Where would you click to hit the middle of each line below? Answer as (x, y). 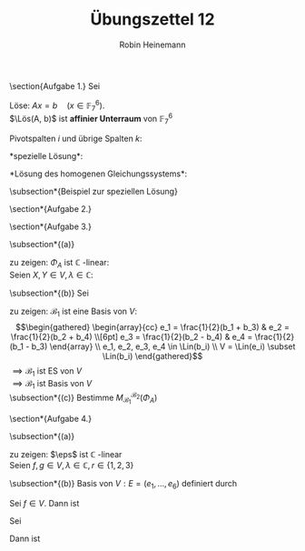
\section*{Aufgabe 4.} (51, 418)
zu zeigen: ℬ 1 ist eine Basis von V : (74, 312)
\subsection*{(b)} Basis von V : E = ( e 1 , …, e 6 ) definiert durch (123, 484)
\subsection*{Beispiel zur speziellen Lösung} (94, 191)
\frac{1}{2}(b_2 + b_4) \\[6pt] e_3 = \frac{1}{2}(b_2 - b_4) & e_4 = (132, 337)
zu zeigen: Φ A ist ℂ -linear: (59, 263)
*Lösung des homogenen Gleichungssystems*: (98, 174)
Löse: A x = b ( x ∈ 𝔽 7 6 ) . (57, 105)
